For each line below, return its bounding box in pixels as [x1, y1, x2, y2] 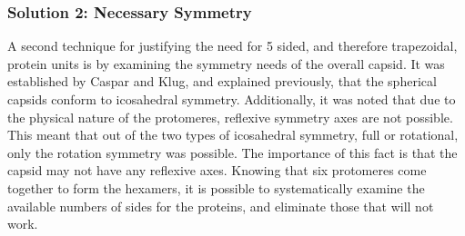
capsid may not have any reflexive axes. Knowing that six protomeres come [7, 161, 427, 180]
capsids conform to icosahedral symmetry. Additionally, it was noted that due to [7, 90, 456, 108]
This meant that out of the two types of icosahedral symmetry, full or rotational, [7, 125, 459, 144]
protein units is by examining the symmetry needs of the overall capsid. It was [7, 54, 445, 73]
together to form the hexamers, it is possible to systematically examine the [7, 178, 425, 197]
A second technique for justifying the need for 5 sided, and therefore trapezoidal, [7, 36, 458, 55]
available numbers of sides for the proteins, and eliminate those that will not [7, 196, 434, 215]
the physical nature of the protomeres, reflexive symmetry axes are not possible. [7, 107, 453, 126]
